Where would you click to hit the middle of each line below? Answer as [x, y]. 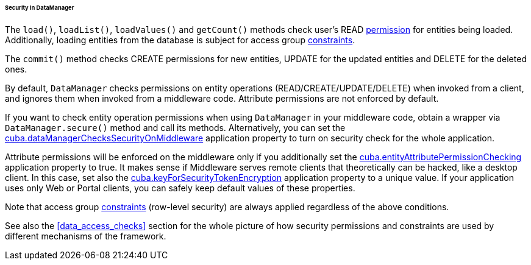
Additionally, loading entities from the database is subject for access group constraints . [180, 40]
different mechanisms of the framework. [86, 236]
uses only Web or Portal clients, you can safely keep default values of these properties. [180, 188]
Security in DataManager [40, 8]
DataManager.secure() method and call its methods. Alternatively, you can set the [175, 127]
